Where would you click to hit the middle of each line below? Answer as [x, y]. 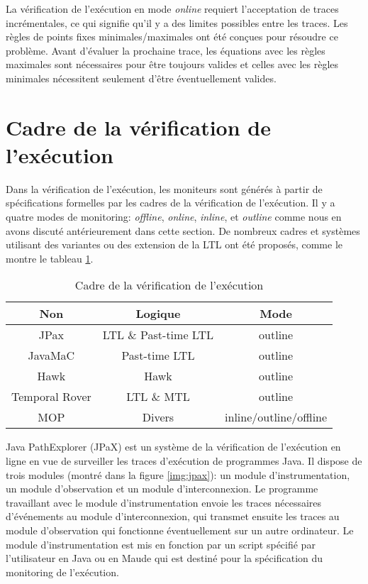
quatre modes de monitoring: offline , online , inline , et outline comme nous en [174, 217]
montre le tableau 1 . [50, 258]
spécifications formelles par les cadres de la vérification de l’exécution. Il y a [171, 203]
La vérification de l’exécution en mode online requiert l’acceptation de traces [172, 9]
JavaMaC [51, 356]
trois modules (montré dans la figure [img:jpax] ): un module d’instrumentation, [178, 474]
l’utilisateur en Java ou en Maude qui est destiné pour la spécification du [165, 558]
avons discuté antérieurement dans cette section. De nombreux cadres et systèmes [183, 230]
